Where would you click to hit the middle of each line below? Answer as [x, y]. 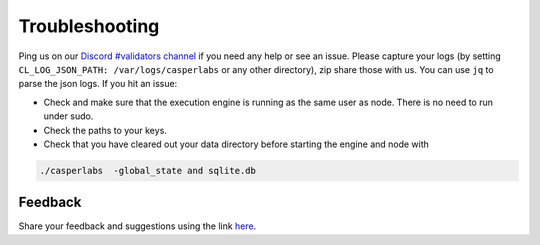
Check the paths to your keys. [105, 130]
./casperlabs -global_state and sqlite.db [148, 170]
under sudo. [68, 116]
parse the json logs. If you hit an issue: [98, 84]
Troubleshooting [89, 26]
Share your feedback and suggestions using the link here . [137, 226]
